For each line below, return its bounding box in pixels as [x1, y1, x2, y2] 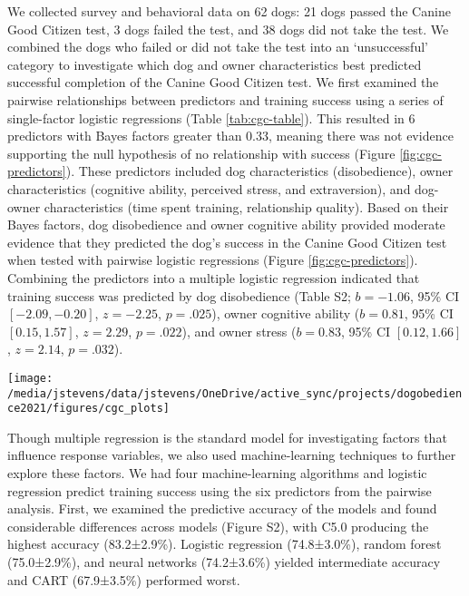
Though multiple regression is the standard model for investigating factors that [7, 427, 447, 446]
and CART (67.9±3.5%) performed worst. [7, 570, 240, 589]
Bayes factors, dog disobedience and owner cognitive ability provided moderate [7, 215, 445, 234]
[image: [7, 371, 54, 385]
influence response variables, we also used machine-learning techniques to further [7, 445, 456, 464]
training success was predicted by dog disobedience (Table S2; [7, 286, 351, 305]
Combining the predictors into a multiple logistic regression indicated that [7, 268, 420, 287]
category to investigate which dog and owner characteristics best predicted [7, 54, 422, 73]
